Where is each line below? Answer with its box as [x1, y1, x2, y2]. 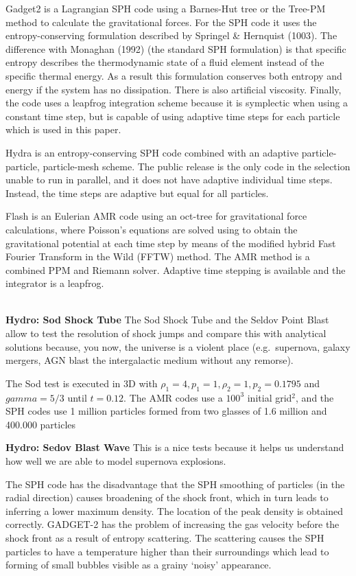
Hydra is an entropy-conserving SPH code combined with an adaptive [5, 145, 299, 159]
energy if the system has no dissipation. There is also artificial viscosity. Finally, [5, 82, 342, 96]
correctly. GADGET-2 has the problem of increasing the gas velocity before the [5, 517, 340, 531]
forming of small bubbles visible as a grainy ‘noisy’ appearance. [5, 557, 272, 572]
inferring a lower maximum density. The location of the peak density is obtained [5, 503, 343, 518]
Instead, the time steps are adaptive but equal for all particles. [5, 185, 269, 200]
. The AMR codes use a [123, 390, 223, 404]
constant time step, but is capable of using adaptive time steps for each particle [5, 108, 340, 123]
